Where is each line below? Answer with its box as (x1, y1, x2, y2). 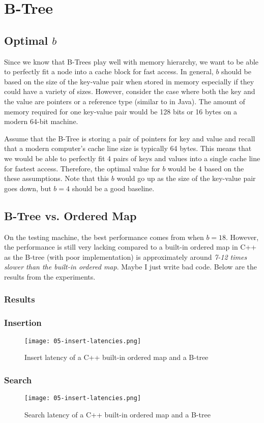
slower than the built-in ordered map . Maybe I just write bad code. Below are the (4, 261, 257, 272)
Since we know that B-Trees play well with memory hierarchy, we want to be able (4, 56, 259, 67)
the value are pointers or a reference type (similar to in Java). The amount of (4, 96, 245, 106)
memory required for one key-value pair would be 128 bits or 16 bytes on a (4, 106, 238, 116)
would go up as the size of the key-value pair (116, 173, 256, 184)
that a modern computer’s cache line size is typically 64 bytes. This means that (4, 143, 252, 154)
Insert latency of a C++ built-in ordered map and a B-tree (24, 352, 209, 362)
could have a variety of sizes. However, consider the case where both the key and (4, 86, 255, 97)
